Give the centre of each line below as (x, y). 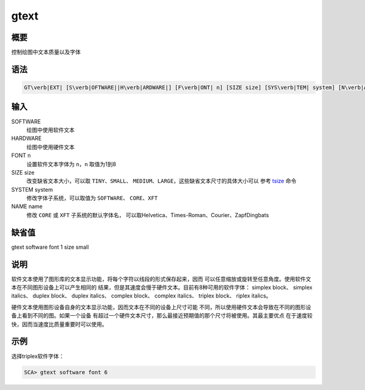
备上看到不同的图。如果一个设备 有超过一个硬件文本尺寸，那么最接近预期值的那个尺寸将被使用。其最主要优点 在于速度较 (162, 316)
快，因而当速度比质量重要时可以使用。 (59, 324)
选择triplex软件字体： (38, 356)
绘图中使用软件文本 (50, 130)
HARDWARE (26, 138)
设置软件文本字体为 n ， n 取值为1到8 (71, 164)
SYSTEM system (32, 189)
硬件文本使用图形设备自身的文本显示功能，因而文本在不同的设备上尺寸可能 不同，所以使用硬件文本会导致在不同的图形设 (161, 307)
